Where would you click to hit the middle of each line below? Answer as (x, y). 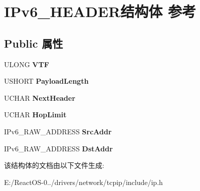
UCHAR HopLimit (35, 115)
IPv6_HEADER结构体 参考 (100, 11)
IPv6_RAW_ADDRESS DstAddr (58, 148)
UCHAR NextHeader (40, 98)
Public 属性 (34, 43)
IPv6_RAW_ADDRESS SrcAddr (58, 131)
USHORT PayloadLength (46, 81)
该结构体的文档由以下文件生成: (54, 165)
